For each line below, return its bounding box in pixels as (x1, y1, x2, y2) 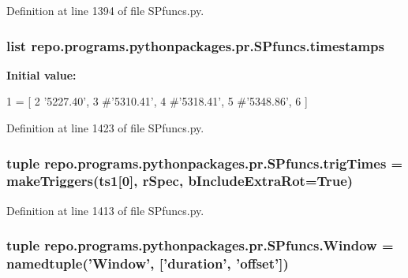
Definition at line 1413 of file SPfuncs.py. (6, 202, 204, 218)
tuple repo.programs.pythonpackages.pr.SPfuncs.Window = (6, 235, 394, 255)
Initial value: (6, 66, 77, 83)
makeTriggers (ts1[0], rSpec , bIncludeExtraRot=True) (6, 171, 354, 191)
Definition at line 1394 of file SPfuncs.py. (6, 2, 204, 18)
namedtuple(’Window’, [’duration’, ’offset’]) (6, 254, 289, 273)
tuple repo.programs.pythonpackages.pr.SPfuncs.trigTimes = (6, 153, 403, 172)
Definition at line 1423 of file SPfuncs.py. (6, 120, 204, 135)
